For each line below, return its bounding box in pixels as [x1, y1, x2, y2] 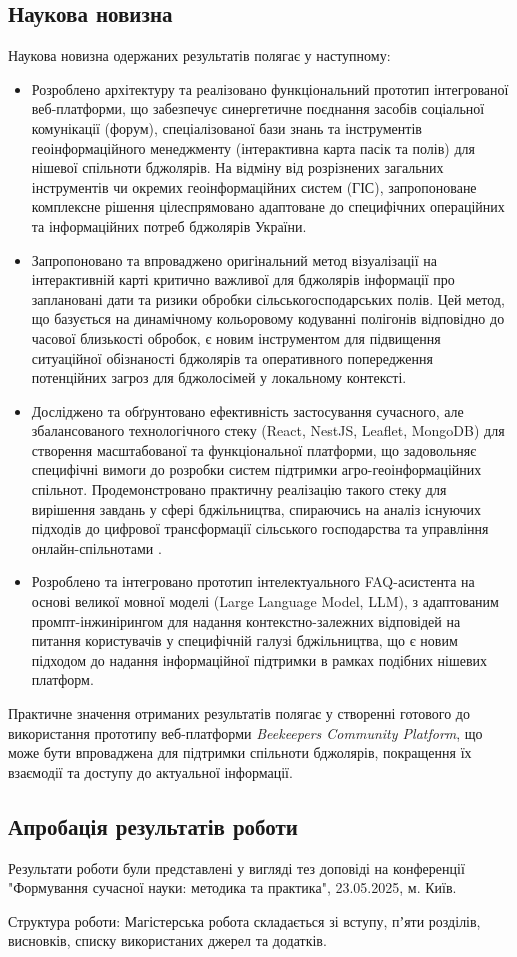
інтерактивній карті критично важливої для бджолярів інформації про [31, 269, 455, 290]
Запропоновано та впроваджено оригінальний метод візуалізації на [31, 249, 437, 270]
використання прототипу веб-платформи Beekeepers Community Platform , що [8, 722, 483, 743]
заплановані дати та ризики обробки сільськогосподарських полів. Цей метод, [31, 288, 505, 309]
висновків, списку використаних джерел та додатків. [8, 930, 327, 951]
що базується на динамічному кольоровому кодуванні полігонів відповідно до [31, 308, 505, 329]
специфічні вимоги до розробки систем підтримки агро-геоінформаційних [31, 459, 482, 480]
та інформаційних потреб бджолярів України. [31, 215, 307, 236]
